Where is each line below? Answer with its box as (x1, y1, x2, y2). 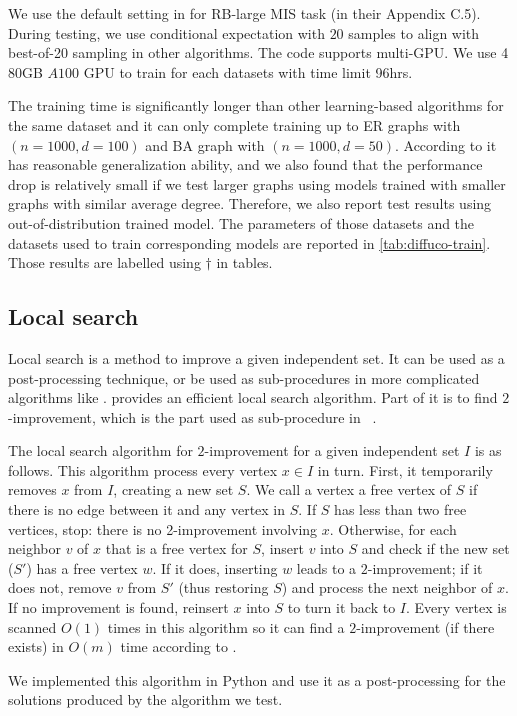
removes (8, 479, 57, 500)
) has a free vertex (26, 557, 138, 578)
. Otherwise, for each (329, 518, 457, 539)
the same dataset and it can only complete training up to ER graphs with (8, 114, 461, 135)
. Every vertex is (406, 597, 507, 618)
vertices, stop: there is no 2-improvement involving (8, 518, 318, 539)
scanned (8, 616, 57, 637)
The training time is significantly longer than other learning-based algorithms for (8, 95, 504, 116)
